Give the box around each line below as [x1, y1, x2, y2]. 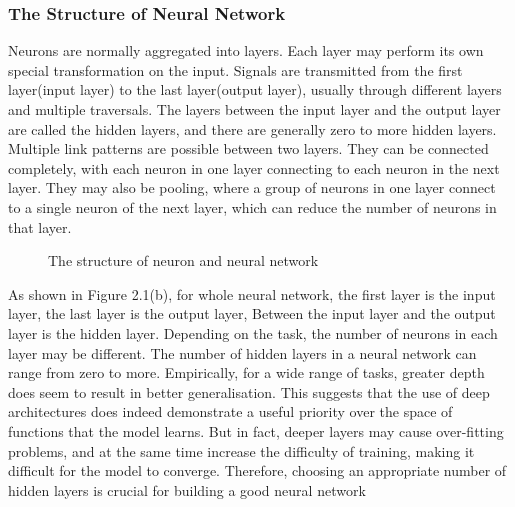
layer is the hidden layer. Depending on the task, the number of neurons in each [8, 322, 498, 343]
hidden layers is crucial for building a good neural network [8, 479, 366, 500]
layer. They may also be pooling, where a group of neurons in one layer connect [8, 177, 496, 198]
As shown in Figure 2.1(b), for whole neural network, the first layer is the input [8, 283, 496, 304]
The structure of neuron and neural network [48, 250, 319, 271]
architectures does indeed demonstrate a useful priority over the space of [8, 401, 453, 422]
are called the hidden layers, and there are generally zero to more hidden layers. [8, 118, 497, 139]
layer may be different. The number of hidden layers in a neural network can [8, 342, 477, 363]
